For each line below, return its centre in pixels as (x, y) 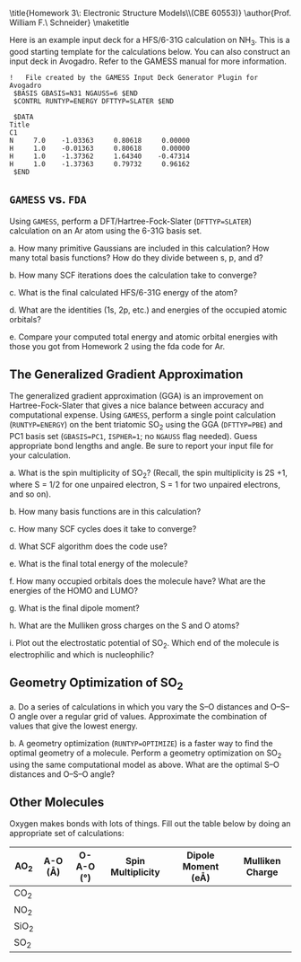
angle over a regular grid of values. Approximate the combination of (142, 716)
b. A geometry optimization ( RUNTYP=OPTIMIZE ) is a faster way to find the (141, 743)
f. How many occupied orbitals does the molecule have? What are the (138, 581)
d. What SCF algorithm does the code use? (88, 546)
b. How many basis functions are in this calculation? (105, 512)
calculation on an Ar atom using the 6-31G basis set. (106, 230)
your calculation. (40, 455)
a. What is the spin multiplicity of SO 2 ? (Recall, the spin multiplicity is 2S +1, (149, 474)
